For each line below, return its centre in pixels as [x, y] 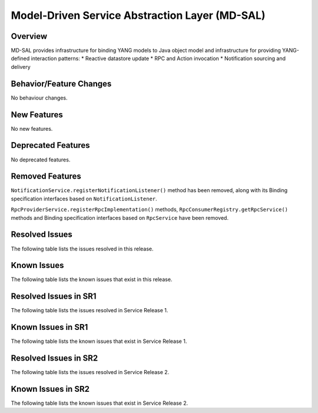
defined [20, 58]
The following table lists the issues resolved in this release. [82, 249]
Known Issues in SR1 [49, 327]
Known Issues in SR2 [50, 389]
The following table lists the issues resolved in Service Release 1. [90, 310]
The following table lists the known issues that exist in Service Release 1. [99, 341]
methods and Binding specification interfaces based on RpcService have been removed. [120, 217]
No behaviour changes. [39, 98]
